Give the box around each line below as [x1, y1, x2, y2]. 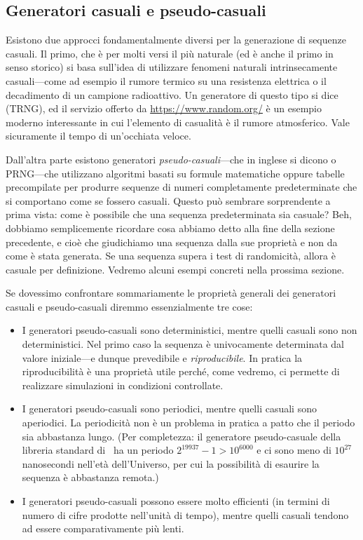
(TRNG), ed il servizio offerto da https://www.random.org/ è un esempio [6, 101, 322, 116]
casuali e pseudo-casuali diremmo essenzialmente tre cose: [6, 299, 253, 313]
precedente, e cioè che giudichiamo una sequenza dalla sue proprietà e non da [6, 234, 338, 249]
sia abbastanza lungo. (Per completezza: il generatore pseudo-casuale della [22, 428, 341, 443]
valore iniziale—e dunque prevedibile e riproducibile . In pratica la [22, 350, 303, 365]
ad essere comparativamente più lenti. [22, 521, 184, 536]
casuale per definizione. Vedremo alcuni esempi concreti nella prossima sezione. [6, 262, 345, 276]
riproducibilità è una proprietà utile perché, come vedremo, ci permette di [22, 364, 340, 379]
